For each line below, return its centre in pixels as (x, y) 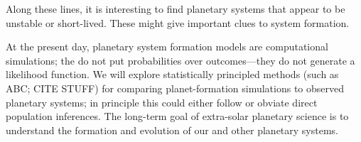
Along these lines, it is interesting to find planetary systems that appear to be (176, 9)
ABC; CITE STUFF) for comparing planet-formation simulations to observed (175, 88)
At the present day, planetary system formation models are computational (167, 47)
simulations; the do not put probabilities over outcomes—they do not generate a (180, 60)
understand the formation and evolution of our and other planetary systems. (172, 130)
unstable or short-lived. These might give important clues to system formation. (178, 22)
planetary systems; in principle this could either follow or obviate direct (162, 102)
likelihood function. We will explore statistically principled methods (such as (172, 74)
